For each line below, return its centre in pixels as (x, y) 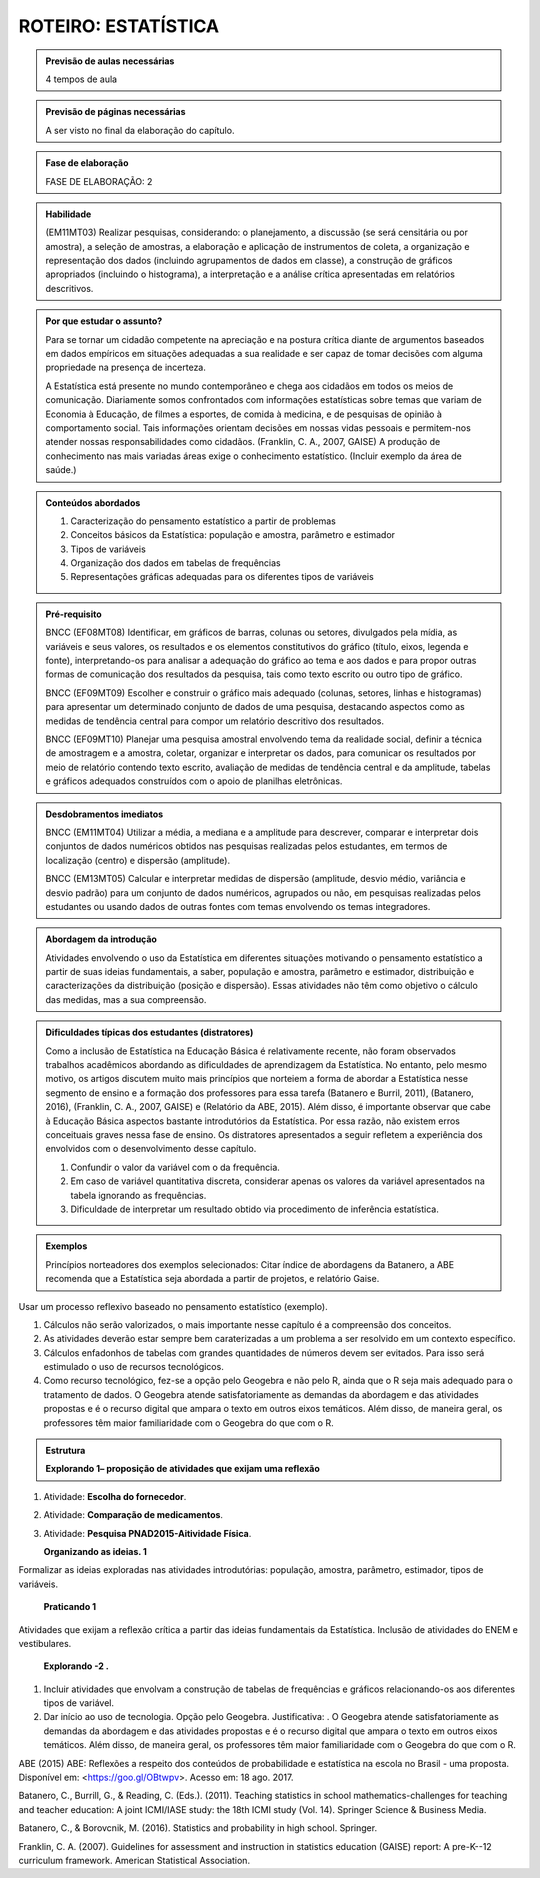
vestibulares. (45, 1643)
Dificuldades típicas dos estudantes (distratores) (149, 1032)
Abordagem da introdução (101, 939)
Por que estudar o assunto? (104, 321)
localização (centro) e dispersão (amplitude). (137, 860)
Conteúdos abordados (93, 502)
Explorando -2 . (76, 1666)
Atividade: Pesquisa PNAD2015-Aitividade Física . (147, 1533)
